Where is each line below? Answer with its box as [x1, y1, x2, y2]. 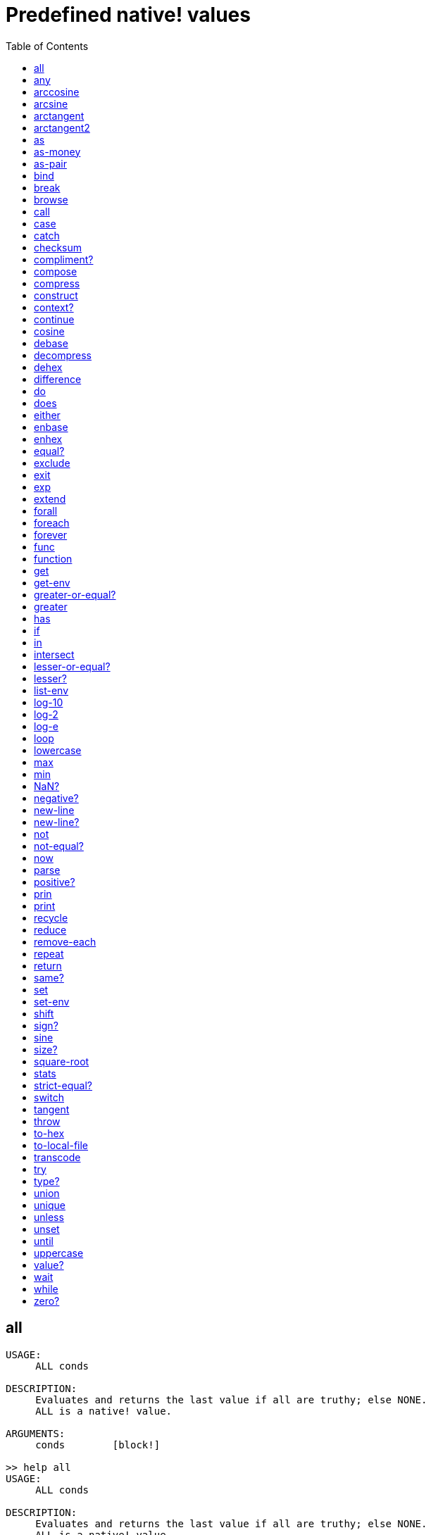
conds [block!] [35, 1439, 161, 1451]
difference [34, 372, 82, 385]
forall [34, 504, 58, 517]
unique [34, 1198, 65, 1211]
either [34, 408, 61, 421]
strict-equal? [34, 1079, 92, 1091]
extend [34, 492, 66, 505]
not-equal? [34, 839, 84, 852]
